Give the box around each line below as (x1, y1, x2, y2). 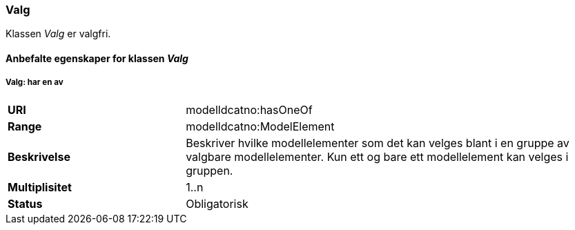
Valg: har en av (6, 77, 64, 88)
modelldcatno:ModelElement (186, 119, 335, 133)
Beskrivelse (8, 149, 70, 164)
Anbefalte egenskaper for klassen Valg (6, 52, 188, 64)
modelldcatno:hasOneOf (186, 102, 313, 117)
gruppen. (186, 163, 233, 178)
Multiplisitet (8, 180, 72, 194)
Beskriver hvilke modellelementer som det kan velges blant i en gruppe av (186, 135, 569, 150)
